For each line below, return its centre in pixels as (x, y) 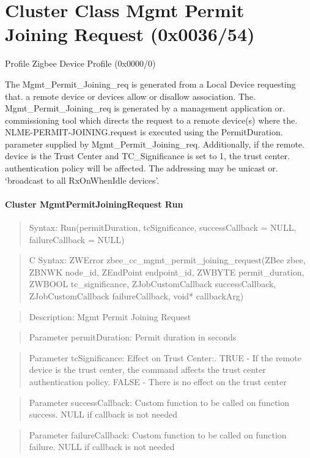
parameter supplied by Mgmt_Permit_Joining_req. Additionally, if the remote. (155, 144)
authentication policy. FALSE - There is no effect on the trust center (158, 381)
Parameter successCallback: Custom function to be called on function (159, 402)
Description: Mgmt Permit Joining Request (110, 316)
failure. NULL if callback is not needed (102, 447)
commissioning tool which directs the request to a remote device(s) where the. (151, 120)
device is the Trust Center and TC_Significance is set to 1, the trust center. (147, 156)
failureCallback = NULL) (77, 239)
